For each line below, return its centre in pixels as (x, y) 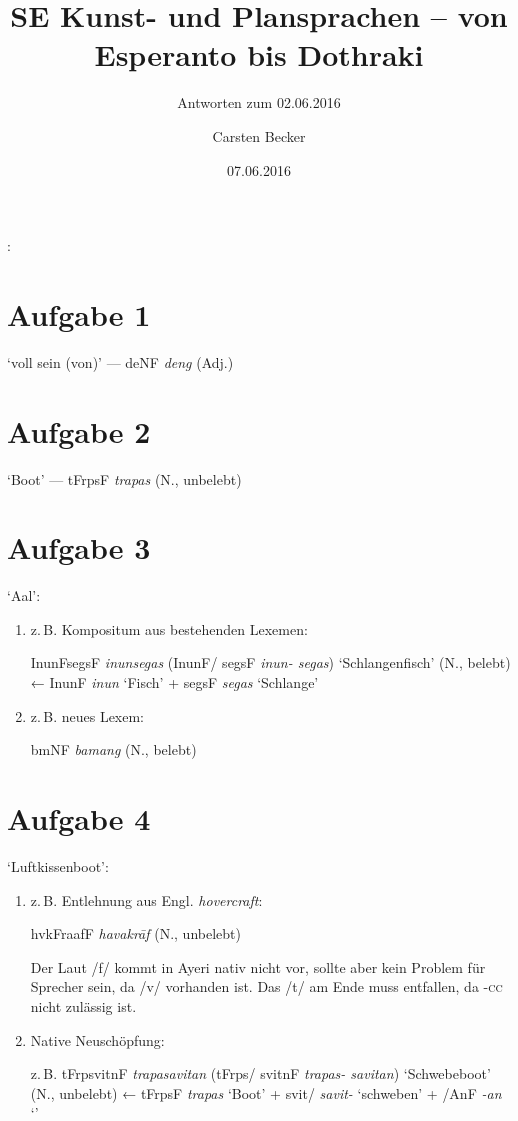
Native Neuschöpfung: (97, 1039)
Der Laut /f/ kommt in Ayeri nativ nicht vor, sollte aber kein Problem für (258, 966)
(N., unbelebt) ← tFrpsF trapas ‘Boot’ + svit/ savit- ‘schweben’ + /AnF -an (266, 1092)
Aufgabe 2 (79, 430)
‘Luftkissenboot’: (58, 865)
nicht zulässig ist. (83, 1005)
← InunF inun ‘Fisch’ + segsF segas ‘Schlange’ (174, 682)
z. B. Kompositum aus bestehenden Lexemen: (169, 628)
